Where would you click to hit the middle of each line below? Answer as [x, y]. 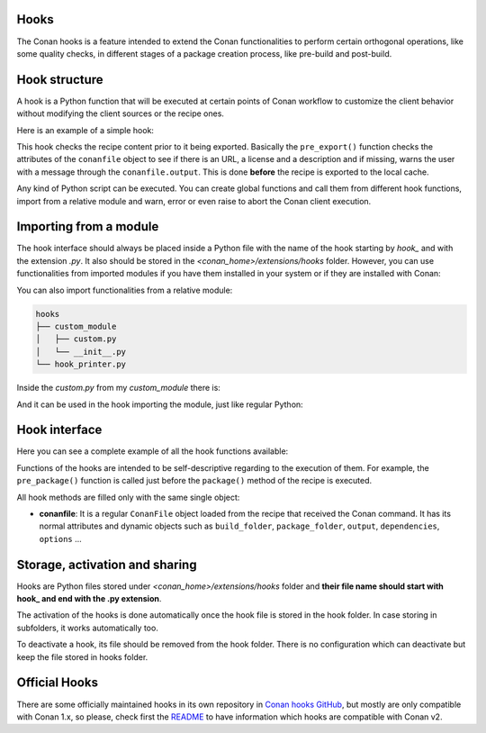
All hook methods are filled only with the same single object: [128, 497]
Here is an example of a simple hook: [85, 130]
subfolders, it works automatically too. [88, 628]
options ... [61, 538]
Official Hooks [58, 683]
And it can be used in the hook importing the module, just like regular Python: [160, 404]
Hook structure [60, 80]
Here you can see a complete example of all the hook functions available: [153, 451]
